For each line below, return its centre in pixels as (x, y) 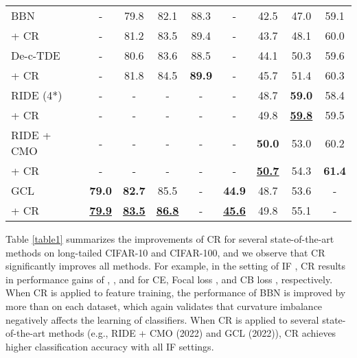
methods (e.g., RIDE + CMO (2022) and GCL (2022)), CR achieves (192, 333)
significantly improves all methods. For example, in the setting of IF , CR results (176, 266)
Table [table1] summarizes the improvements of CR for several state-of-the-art (170, 239)
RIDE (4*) (37, 95)
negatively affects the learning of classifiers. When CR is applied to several (162, 319)
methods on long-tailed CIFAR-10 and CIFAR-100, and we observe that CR (165, 252)
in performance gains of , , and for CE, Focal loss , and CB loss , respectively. (169, 279)
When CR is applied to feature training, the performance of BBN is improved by (176, 293)
